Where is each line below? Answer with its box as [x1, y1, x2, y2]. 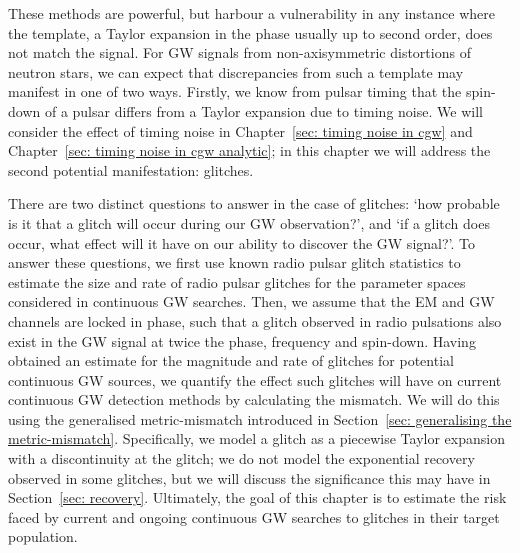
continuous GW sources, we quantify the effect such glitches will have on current [8, 369, 502, 390]
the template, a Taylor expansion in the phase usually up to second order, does [8, 22, 493, 43]
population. [8, 526, 78, 547]
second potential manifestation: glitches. [8, 159, 254, 180]
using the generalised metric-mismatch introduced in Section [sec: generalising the [8, 408, 512, 429]
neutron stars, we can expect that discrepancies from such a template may [8, 61, 464, 82]
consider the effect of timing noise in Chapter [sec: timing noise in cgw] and [8, 120, 473, 141]
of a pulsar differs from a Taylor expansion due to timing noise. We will [44, 100, 483, 121]
